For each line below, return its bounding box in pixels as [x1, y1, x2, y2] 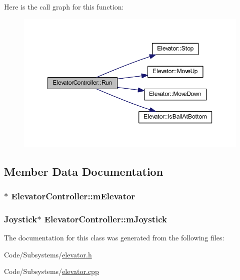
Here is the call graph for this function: [4, 2, 124, 12]
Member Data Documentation [4, 163, 163, 179]
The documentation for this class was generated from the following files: [4, 232, 224, 243]
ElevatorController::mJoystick [44, 212, 167, 225]
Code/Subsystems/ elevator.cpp [4, 266, 99, 276]
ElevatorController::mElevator [11, 190, 135, 202]
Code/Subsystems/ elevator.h [4, 249, 92, 259]
